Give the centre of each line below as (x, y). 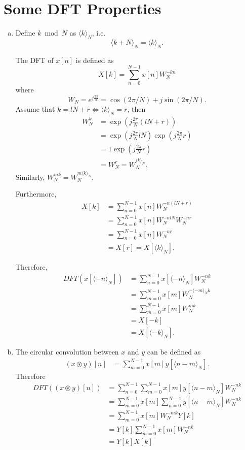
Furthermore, (36, 194)
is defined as (95, 60)
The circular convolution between (67, 352)
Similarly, (30, 176)
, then (136, 108)
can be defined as (174, 352)
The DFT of (34, 60)
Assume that (35, 108)
